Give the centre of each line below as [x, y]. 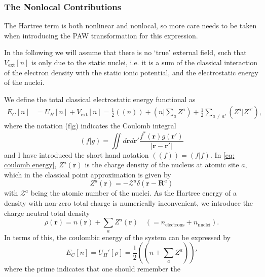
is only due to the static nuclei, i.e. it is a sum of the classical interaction [145, 62]
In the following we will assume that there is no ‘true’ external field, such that [125, 52]
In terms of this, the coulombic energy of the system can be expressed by [117, 237]
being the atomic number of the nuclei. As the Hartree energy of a [134, 193]
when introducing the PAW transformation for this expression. [101, 35]
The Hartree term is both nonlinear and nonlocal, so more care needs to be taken [130, 26]
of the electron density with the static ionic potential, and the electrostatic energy [131, 72]
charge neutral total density [47, 213]
